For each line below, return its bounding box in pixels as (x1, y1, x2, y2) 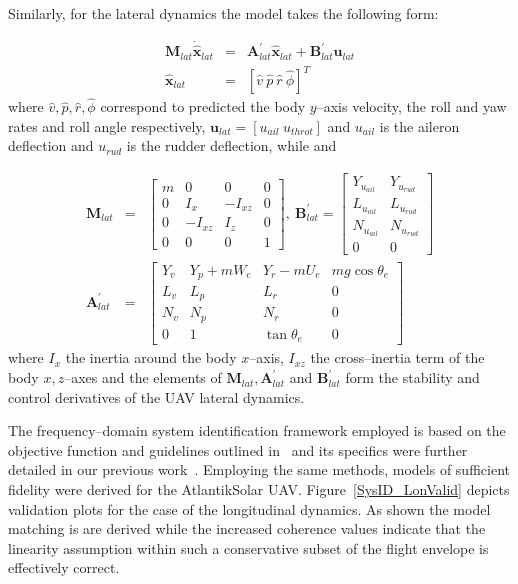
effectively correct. (8, 557, 120, 578)
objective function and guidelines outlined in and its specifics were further (8, 439, 468, 460)
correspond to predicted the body (100, 96, 306, 117)
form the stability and (345, 367, 480, 388)
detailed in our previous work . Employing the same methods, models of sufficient (8, 459, 510, 480)
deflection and (8, 135, 94, 156)
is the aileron (379, 115, 460, 136)
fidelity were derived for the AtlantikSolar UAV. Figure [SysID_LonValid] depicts (8, 479, 510, 500)
